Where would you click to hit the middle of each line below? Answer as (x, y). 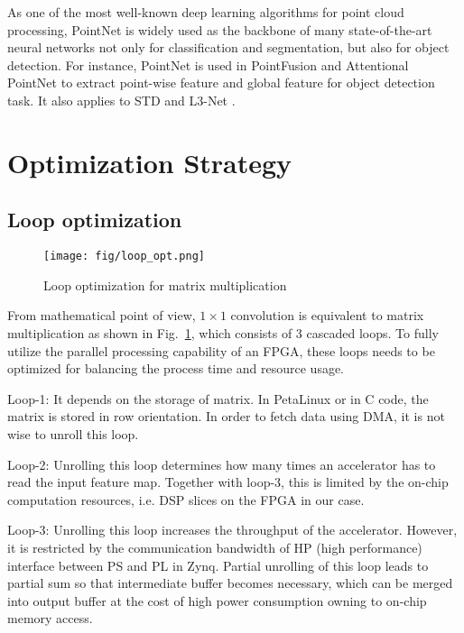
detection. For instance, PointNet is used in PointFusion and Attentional (208, 64)
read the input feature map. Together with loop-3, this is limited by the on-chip (228, 482)
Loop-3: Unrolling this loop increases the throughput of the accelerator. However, (232, 530)
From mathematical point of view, (102, 315)
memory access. (50, 618)
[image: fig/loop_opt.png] (124, 257)
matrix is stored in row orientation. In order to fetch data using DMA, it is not (226, 416)
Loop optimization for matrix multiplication (165, 284)
